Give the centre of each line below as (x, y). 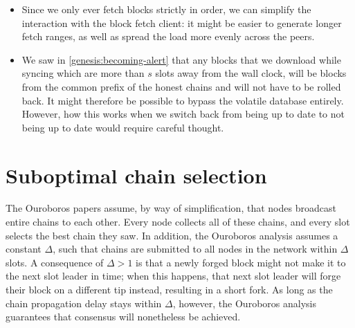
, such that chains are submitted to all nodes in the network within (195, 249)
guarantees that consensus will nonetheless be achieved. (123, 317)
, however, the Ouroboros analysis (244, 303)
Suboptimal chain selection (136, 175)
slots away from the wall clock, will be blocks (251, 73)
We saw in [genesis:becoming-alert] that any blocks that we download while (181, 59)
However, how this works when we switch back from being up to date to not (183, 114)
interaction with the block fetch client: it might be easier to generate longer (182, 22)
